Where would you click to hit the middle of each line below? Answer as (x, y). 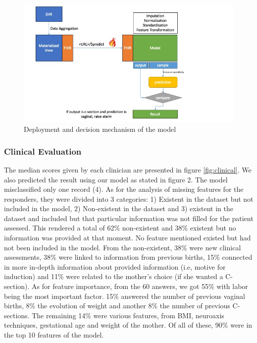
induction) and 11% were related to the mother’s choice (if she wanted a (114, 276)
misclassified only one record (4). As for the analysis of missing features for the (124, 189)
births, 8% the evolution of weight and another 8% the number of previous (117, 306)
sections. (17, 315)
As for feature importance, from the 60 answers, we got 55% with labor (140, 286)
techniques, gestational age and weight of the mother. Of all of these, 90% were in (128, 325)
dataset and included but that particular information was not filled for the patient (129, 218)
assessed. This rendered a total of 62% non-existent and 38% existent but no (120, 228)
